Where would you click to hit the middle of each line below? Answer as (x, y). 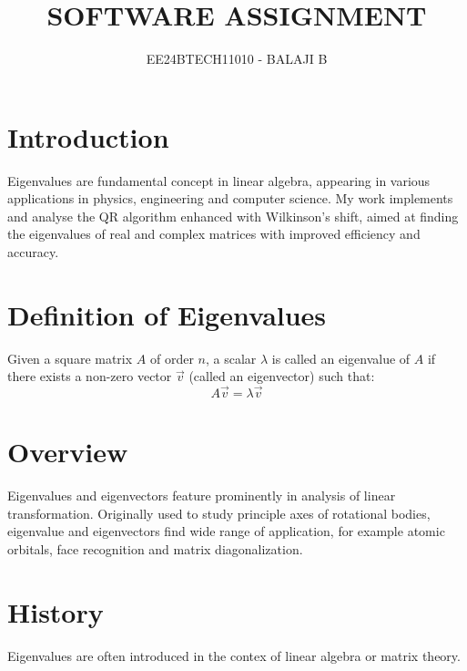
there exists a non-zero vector (90, 376)
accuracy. (33, 252)
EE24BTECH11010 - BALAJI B (237, 59)
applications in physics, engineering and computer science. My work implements (230, 198)
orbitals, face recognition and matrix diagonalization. (155, 549)
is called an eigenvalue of (341, 358)
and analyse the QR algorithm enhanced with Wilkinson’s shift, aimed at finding (233, 216)
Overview (68, 452)
